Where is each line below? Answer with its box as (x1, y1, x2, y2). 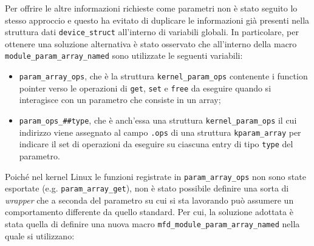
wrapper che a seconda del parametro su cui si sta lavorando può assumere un (5, 193, 294, 206)
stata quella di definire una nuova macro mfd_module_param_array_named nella (5, 218, 300, 230)
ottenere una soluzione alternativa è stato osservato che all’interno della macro (5, 37, 297, 50)
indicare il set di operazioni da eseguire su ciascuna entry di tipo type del (19, 138, 293, 150)
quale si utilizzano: (5, 229, 75, 242)
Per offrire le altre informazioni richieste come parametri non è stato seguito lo (5, 2, 298, 14)
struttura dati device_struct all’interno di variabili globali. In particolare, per (5, 25, 299, 38)
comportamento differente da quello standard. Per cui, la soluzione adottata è (5, 205, 293, 218)
